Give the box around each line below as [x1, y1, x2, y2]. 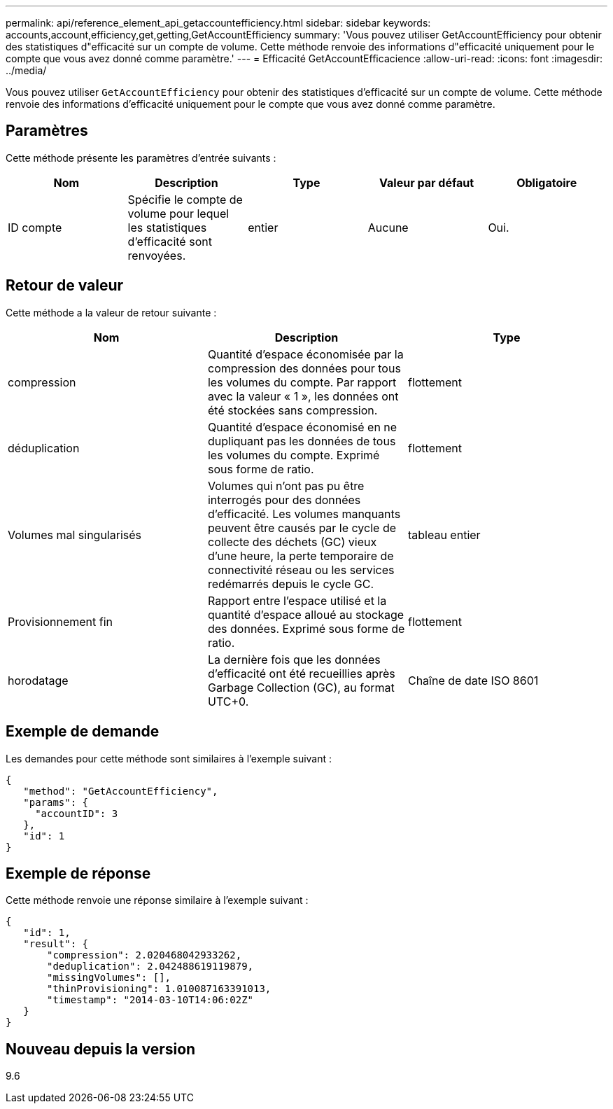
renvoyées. [127, 248, 186, 263]
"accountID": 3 [35, 807, 118, 819]
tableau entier [407, 527, 481, 542]
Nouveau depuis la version [6, 1040, 196, 1058]
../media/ [6, 64, 47, 76]
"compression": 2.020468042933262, [47, 949, 242, 961]
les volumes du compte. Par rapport [207, 375, 397, 389]
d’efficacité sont [127, 234, 212, 249]
